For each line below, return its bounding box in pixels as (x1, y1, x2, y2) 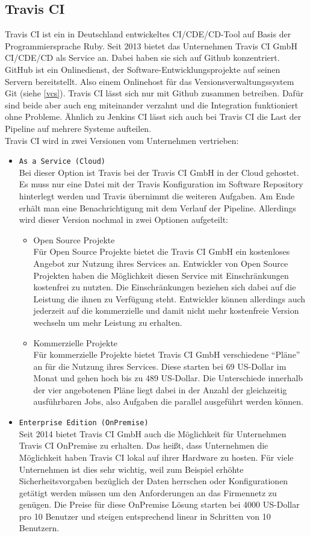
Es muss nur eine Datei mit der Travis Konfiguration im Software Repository (19, 178, 303, 190)
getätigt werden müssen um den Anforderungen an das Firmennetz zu (19, 486, 277, 499)
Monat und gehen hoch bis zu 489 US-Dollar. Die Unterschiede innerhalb (33, 372, 303, 384)
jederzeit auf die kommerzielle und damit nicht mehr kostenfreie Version (33, 304, 299, 317)
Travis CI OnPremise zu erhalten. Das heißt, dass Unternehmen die (19, 439, 268, 452)
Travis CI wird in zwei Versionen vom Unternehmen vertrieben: (5, 134, 239, 146)
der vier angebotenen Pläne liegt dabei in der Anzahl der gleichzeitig (33, 383, 287, 396)
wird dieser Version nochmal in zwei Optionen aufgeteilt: (19, 213, 228, 226)
